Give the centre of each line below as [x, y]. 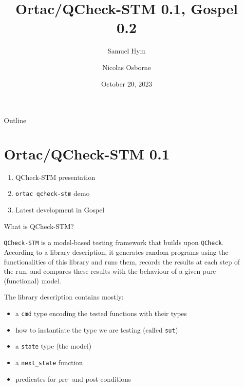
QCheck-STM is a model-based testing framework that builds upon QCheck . [114, 242]
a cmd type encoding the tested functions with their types [101, 313]
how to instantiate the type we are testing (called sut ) [97, 329]
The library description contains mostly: [64, 297]
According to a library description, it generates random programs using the [116, 252]
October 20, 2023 [127, 83]
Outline [15, 120]
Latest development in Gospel [60, 210]
